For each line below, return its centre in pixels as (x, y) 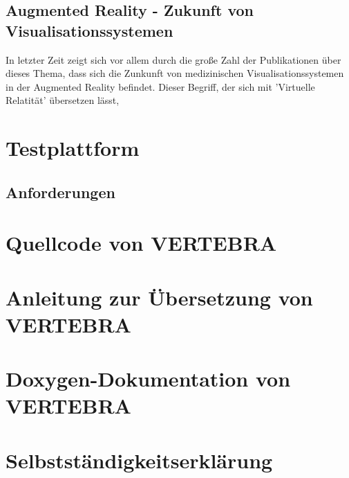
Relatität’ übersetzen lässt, (63, 100)
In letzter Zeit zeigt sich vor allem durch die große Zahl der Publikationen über (173, 59)
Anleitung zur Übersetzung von (159, 297)
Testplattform (73, 148)
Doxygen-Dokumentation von (148, 379)
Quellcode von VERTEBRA (141, 243)
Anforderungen (60, 192)
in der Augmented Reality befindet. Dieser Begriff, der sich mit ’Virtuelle (160, 86)
